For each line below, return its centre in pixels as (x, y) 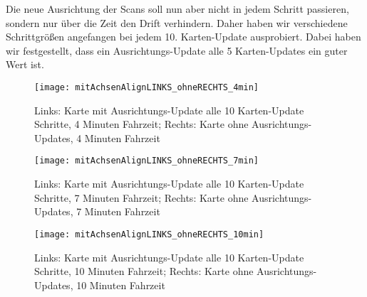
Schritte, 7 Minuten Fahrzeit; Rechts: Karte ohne (141, 197)
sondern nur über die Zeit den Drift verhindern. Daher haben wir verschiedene (177, 22)
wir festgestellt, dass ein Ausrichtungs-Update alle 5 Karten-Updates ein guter (177, 50)
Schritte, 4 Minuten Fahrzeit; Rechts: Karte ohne (141, 124)
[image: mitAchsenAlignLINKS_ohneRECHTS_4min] (146, 87)
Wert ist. (25, 64)
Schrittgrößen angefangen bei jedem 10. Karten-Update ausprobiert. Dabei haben (183, 37)
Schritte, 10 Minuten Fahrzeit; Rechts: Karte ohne (144, 271)
